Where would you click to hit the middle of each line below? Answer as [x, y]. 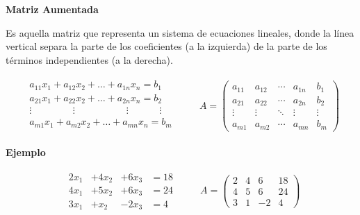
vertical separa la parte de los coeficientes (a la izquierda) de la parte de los [166, 46]
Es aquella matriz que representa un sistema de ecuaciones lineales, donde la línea [180, 32]
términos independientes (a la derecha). [89, 59]
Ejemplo [26, 152]
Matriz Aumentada [52, 9]
